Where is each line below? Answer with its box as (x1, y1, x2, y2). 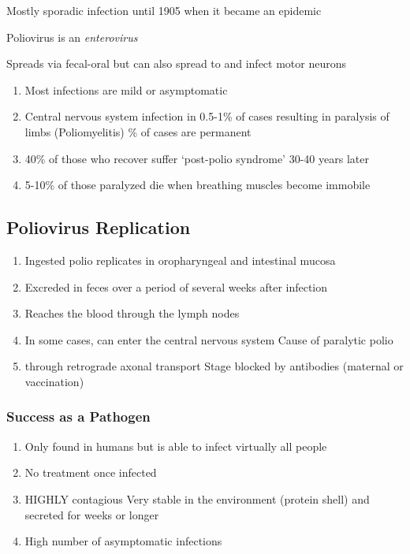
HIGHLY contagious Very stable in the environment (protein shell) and (24, 490, 370, 507)
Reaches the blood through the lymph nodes (24, 305, 240, 322)
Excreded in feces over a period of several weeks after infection (24, 278, 328, 295)
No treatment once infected (24, 464, 157, 481)
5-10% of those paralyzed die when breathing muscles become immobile (24, 177, 371, 193)
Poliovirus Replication (6, 215, 191, 240)
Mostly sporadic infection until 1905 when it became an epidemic (6, 2, 322, 18)
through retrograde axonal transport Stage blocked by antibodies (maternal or (24, 358, 404, 374)
